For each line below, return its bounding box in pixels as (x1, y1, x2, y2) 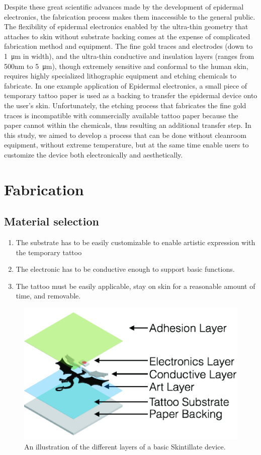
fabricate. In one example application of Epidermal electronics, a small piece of (4, 80, 247, 91)
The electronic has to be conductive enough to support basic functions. (16, 264, 235, 274)
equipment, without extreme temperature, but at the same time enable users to (4, 139, 249, 150)
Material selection (4, 213, 99, 229)
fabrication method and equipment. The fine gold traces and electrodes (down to (4, 41, 253, 51)
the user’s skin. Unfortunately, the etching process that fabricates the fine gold (4, 100, 246, 110)
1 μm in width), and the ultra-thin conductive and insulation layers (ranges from (4, 50, 254, 61)
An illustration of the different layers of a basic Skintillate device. (24, 441, 226, 451)
